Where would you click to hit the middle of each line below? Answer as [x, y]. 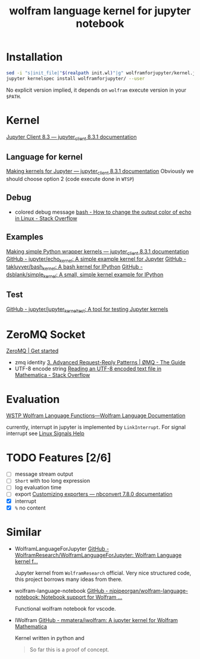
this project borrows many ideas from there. [69, 579]
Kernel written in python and [49, 638]
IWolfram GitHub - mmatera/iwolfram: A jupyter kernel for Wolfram [96, 620]
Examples [25, 237]
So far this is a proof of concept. [69, 649]
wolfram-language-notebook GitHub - [61, 591]
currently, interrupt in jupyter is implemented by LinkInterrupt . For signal [96, 427]
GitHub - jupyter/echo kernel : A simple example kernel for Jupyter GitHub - [96, 260]
